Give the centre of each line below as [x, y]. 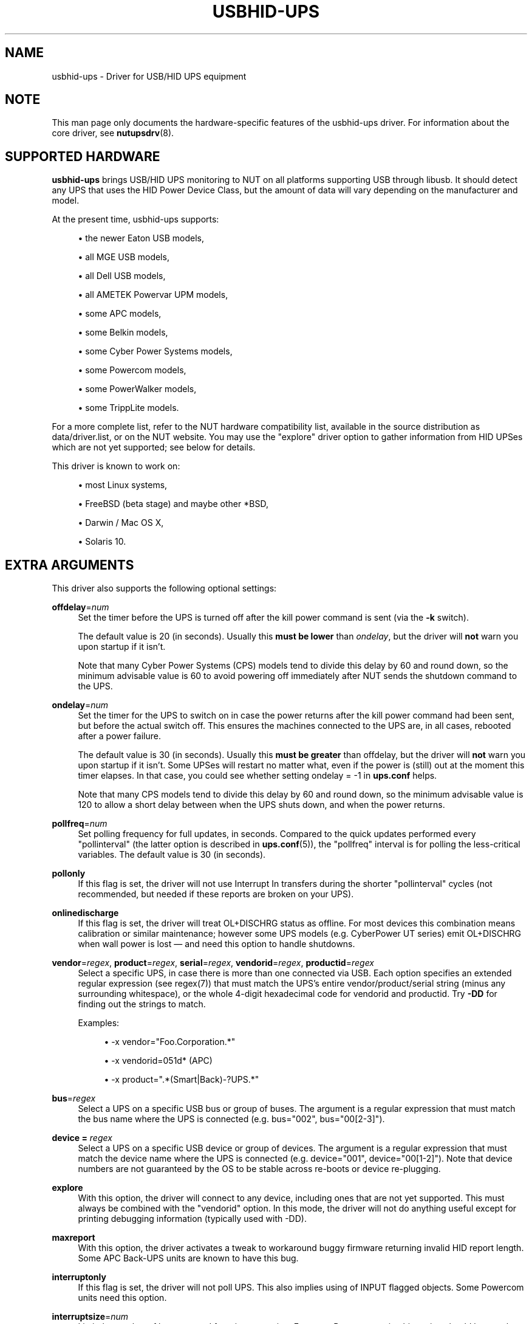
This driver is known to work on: [116, 466]
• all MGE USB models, [124, 257]
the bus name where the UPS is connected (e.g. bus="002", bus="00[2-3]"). [231, 1119]
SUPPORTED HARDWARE [83, 156]
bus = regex [74, 1098]
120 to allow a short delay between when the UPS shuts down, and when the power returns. [261, 805]
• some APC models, [120, 314]
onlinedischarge [85, 913]
